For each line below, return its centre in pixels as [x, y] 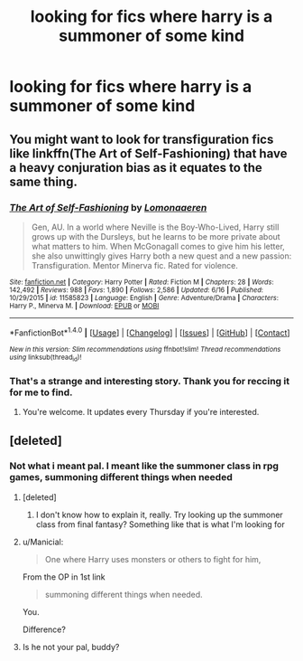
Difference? [44, 629]
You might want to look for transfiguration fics [142, 139]
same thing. [44, 181]
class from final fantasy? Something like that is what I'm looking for [161, 524]
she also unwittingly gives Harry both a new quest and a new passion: [161, 256]
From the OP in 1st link [64, 577]
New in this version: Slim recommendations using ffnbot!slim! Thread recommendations [145, 349]
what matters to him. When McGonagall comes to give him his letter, [158, 246]
